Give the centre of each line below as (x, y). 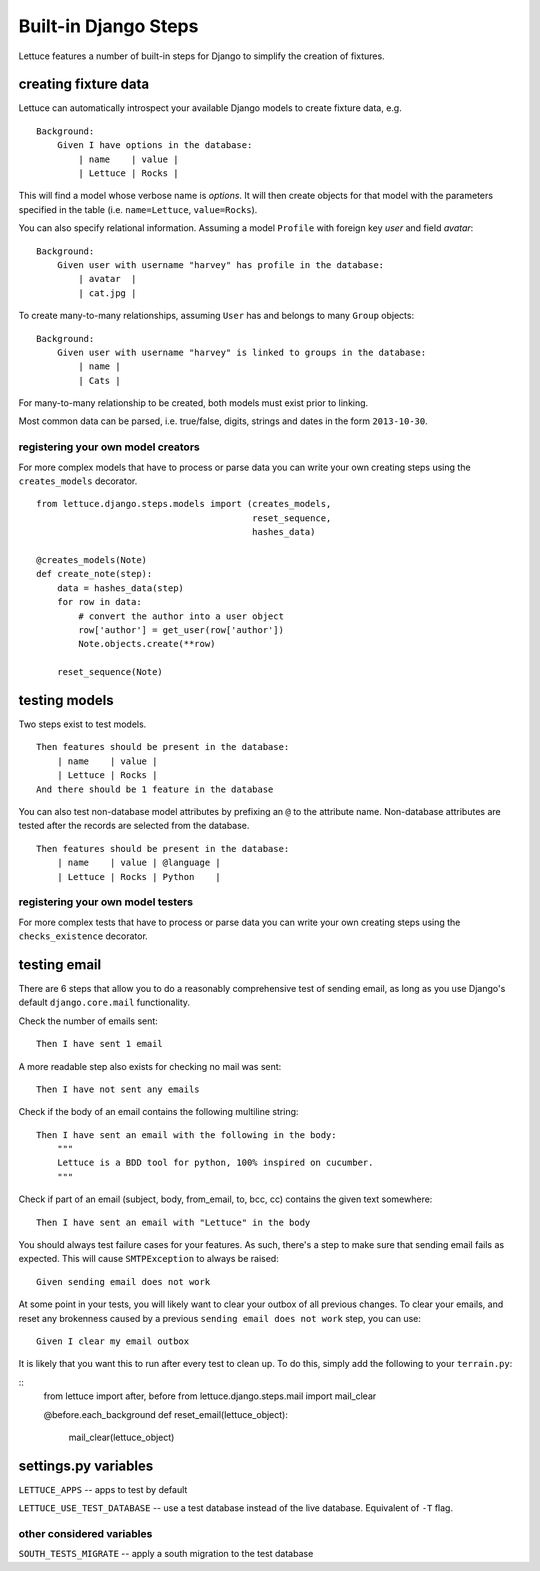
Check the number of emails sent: (88, 1021)
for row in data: (99, 602)
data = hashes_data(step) (120, 588)
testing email (60, 964)
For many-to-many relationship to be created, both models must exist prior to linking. (193, 403)
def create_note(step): (94, 574)
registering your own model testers (106, 902)
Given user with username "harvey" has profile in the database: (220, 264)
